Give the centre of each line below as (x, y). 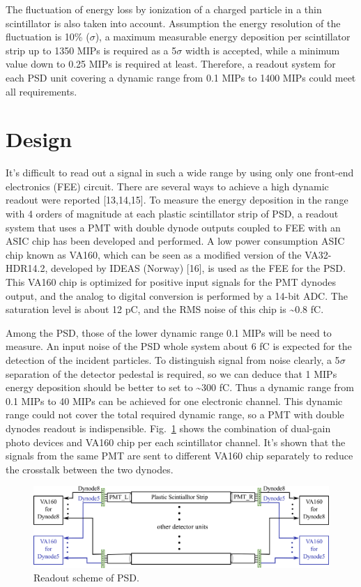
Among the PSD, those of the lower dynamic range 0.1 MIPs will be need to (169, 332)
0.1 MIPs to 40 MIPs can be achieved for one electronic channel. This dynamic (174, 401)
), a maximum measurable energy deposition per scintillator (223, 37)
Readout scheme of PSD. (86, 578)
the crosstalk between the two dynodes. (90, 469)
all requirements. (41, 91)
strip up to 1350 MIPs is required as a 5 (91, 50)
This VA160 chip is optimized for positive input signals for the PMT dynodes (171, 282)
